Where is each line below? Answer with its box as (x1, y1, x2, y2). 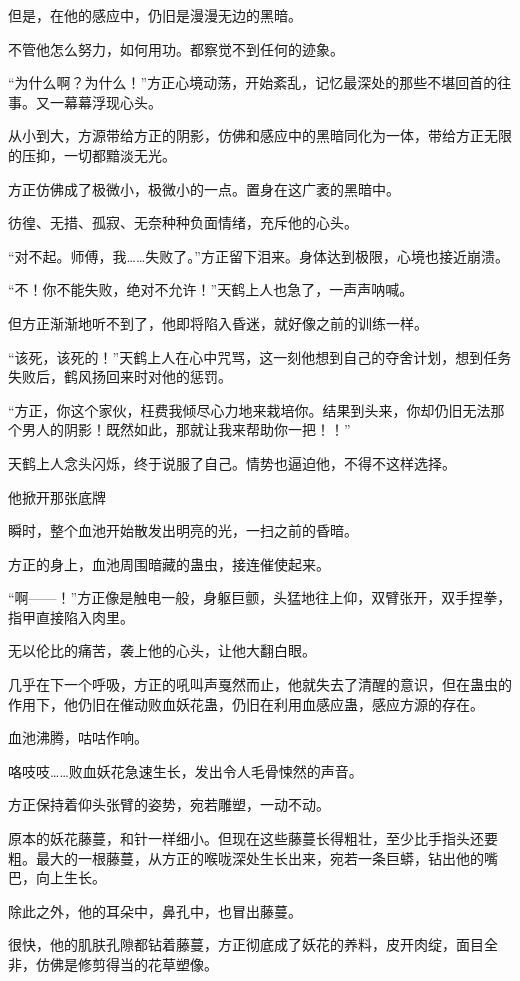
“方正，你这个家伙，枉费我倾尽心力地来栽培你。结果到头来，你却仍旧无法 (8, 399, 491, 420)
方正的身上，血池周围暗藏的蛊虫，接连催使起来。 (8, 553, 330, 574)
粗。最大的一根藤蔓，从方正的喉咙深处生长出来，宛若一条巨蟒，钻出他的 (8, 847, 484, 868)
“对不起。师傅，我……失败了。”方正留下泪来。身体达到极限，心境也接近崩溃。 (8, 245, 509, 266)
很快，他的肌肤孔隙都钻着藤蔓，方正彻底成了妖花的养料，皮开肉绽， (8, 934, 456, 955)
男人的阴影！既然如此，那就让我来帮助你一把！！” (21, 419, 351, 440)
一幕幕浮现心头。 (49, 91, 162, 112)
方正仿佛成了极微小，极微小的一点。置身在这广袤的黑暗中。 (8, 178, 400, 199)
